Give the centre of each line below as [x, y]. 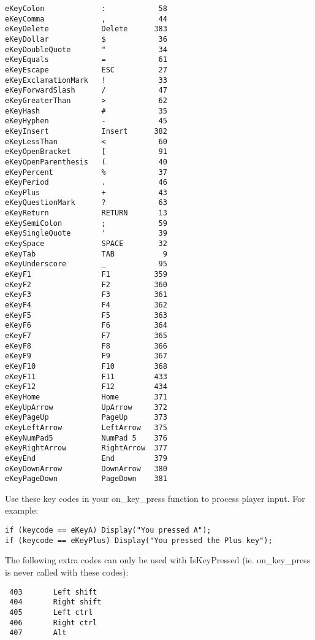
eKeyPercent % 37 [86, 172]
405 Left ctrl [51, 612]
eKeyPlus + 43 [86, 192]
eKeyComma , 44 [86, 19]
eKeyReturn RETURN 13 [86, 213]
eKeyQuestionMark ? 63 [86, 203]
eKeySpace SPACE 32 [86, 244]
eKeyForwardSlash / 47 [86, 91]
